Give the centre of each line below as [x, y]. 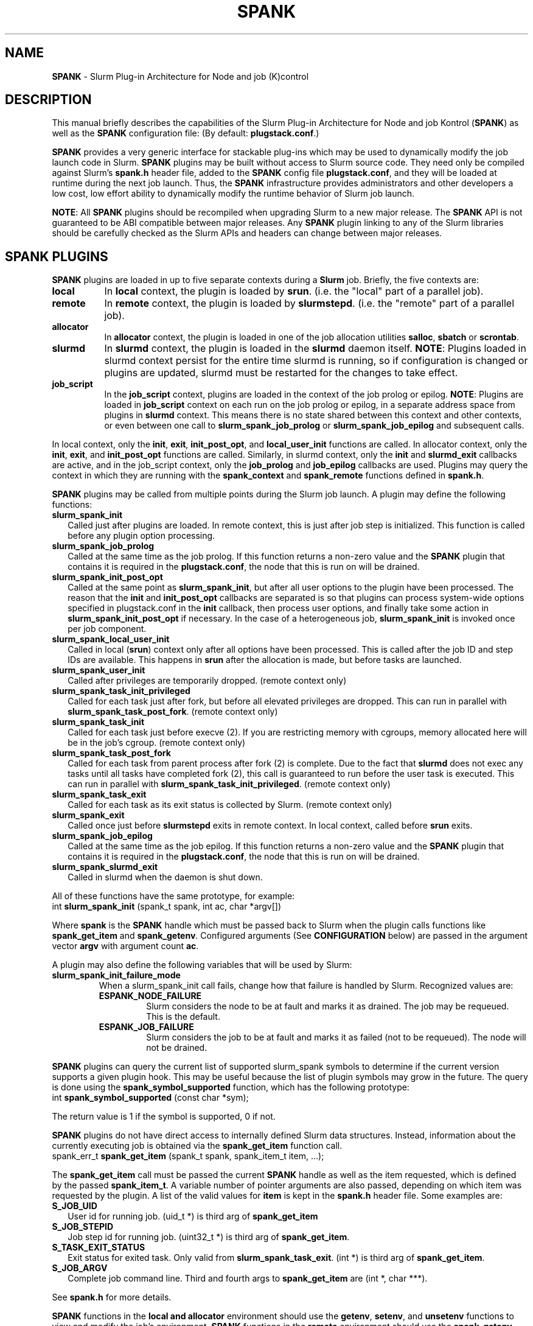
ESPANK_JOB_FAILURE [146, 1027]
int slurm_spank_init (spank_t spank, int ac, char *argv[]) [167, 907]
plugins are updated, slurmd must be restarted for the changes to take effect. [281, 373]
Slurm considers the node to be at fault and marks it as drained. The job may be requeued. [328, 1006]
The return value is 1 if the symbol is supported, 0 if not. [164, 1117]
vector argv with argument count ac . [125, 946]
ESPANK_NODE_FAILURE [150, 996]
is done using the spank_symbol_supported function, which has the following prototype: [231, 1087]
